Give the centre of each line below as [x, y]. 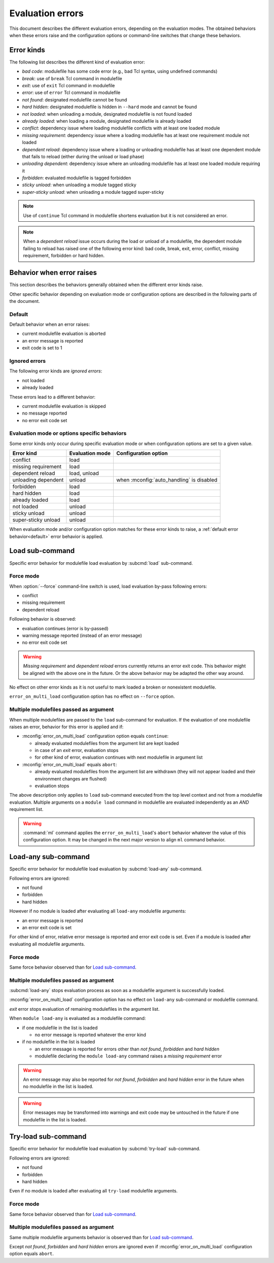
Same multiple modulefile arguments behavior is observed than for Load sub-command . [101, 1237]
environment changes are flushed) [71, 778]
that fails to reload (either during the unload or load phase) [83, 156]
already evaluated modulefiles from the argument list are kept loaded [107, 743]
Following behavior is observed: [43, 619]
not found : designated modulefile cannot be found [75, 99]
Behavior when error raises [53, 273]
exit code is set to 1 [42, 348]
